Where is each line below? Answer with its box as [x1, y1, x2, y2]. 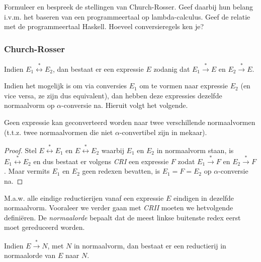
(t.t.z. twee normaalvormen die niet [4, 126, 113, 137]
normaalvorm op [4, 100, 55, 110]
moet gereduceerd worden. [4, 222, 85, 232]
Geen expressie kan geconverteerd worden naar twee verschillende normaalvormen [4, 116, 255, 127]
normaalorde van [4, 250, 56, 260]
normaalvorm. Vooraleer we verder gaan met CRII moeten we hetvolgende [4, 202, 233, 213]
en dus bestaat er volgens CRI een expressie [33, 156, 169, 166]
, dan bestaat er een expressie [52, 63, 144, 74]
